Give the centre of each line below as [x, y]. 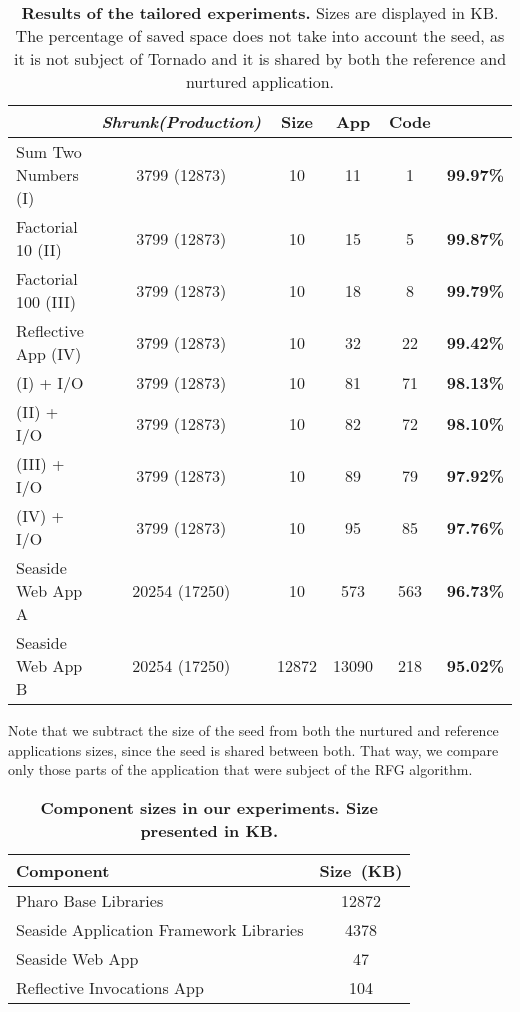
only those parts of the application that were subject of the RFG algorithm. [240, 769]
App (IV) [49, 353]
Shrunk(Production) [181, 121]
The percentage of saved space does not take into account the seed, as [260, 35]
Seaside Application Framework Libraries [160, 929]
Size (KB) [361, 870]
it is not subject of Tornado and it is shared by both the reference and [260, 58]
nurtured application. [260, 81]
